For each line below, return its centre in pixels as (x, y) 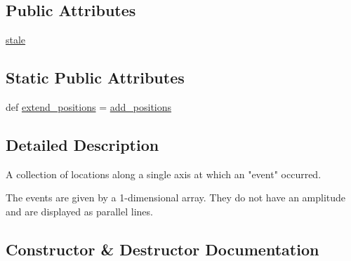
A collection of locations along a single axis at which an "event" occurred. (164, 174)
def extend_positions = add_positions (89, 107)
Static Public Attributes (95, 78)
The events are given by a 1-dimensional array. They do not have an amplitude (176, 198)
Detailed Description (82, 144)
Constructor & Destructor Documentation (163, 249)
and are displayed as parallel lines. (79, 211)
